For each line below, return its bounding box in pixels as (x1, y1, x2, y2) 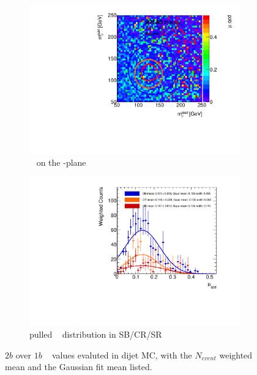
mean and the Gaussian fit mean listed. (5, 360, 152, 373)
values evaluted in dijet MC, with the (51, 348, 192, 361)
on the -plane (36, 155, 86, 168)
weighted (219, 348, 253, 361)
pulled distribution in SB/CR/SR (29, 328, 162, 340)
